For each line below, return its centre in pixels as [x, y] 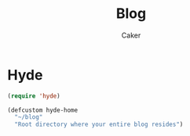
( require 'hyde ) [34, 96]
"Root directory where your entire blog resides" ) [99, 125]
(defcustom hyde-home [43, 110]
